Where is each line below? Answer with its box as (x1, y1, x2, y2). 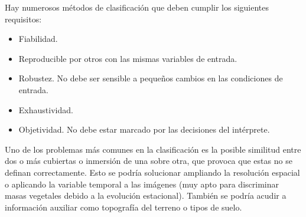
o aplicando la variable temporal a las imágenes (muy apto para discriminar (5, 177, 279, 190)
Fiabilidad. (18, 32, 58, 45)
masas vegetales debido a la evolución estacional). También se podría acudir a (5, 189, 287, 202)
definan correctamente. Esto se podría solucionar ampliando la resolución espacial (5, 166, 300, 178)
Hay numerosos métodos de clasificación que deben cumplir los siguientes (5, 1, 269, 13)
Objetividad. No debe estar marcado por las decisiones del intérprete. (18, 123, 270, 136)
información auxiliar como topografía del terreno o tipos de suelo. (5, 200, 242, 213)
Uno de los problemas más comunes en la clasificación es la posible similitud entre (5, 143, 301, 155)
